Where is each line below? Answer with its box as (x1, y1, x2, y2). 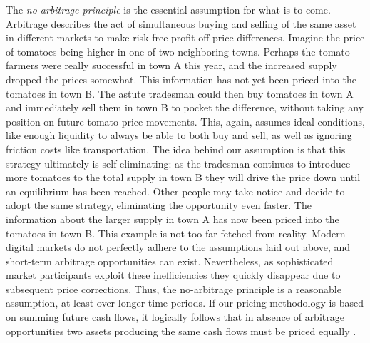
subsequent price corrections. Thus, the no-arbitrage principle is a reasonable (6, 281, 341, 296)
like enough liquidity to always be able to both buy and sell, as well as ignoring (6, 128, 352, 143)
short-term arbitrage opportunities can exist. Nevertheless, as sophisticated (6, 253, 334, 268)
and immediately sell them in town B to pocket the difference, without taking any (6, 100, 364, 115)
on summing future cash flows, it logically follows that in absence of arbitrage (6, 309, 344, 324)
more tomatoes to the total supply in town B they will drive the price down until (6, 170, 361, 185)
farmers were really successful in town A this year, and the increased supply (6, 58, 337, 73)
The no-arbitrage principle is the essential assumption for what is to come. (6, 2, 331, 16)
